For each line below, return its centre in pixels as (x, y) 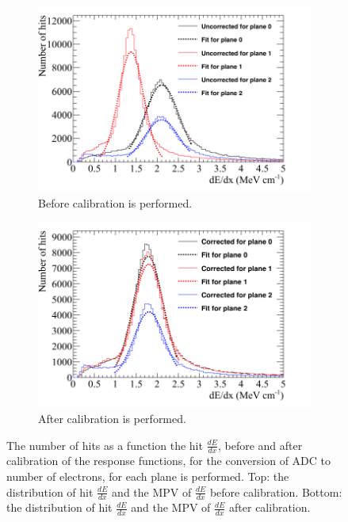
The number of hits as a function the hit (105, 445)
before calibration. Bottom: (276, 492)
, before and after (260, 445)
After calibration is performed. (112, 418)
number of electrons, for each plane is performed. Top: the (148, 476)
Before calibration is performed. (115, 202)
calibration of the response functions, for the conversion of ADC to (169, 461)
